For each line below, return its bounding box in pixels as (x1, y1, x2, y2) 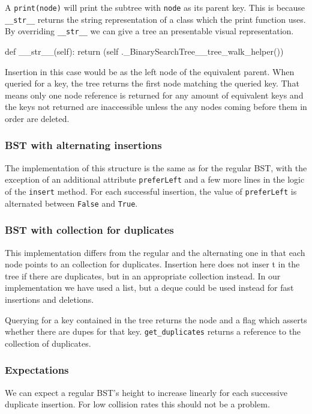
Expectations (5, 362, 69, 377)
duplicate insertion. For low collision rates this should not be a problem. (5, 398, 270, 410)
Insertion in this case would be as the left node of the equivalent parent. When (5, 65, 295, 78)
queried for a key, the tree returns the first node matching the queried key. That (5, 77, 299, 90)
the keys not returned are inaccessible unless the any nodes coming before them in (5, 100, 307, 113)
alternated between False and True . (5, 196, 138, 209)
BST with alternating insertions (5, 138, 162, 153)
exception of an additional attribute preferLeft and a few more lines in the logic (5, 173, 305, 186)
